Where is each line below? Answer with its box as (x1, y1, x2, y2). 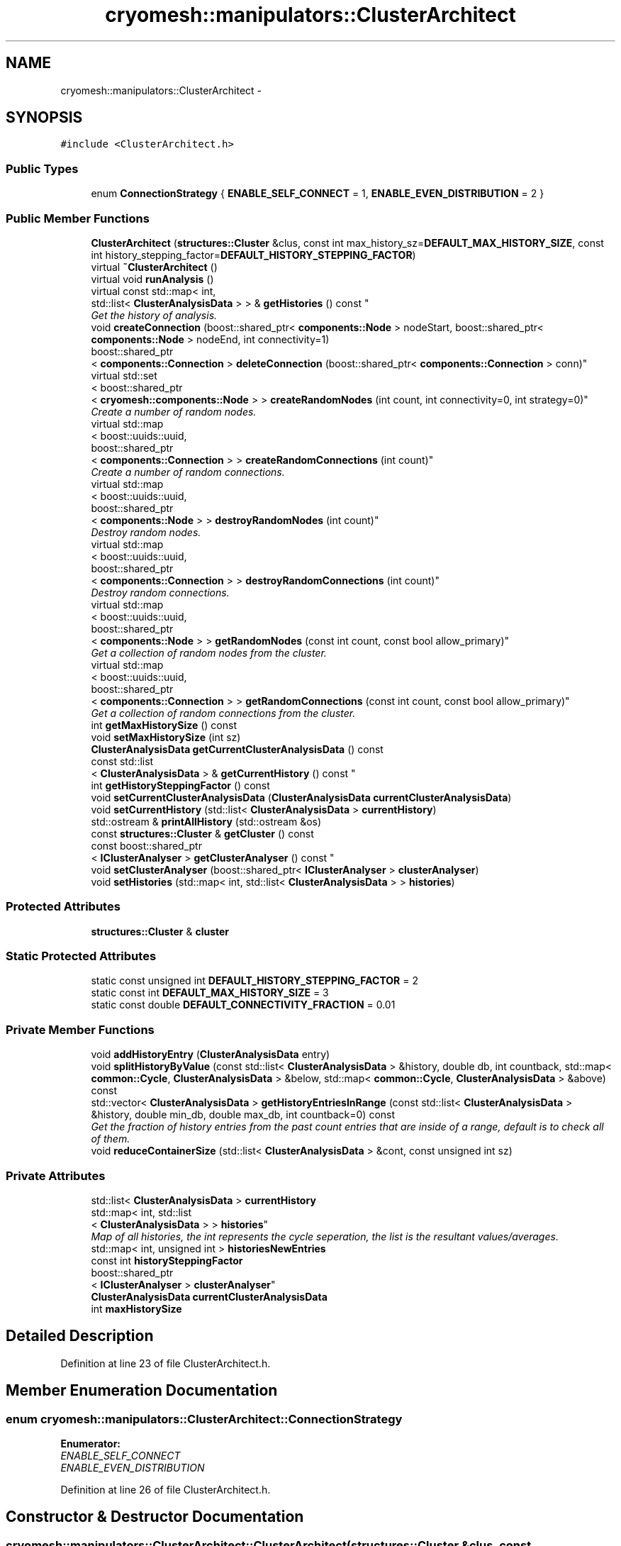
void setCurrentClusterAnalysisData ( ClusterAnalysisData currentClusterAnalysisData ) (91, 791, 512, 803)
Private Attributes (6, 1168, 106, 1183)
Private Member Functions (6, 1022, 155, 1037)
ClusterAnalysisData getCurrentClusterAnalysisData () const (91, 743, 384, 755)
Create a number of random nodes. (91, 405, 257, 418)
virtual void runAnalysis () (91, 272, 214, 285)
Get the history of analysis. (91, 308, 218, 321)
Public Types (6, 161, 79, 176)
